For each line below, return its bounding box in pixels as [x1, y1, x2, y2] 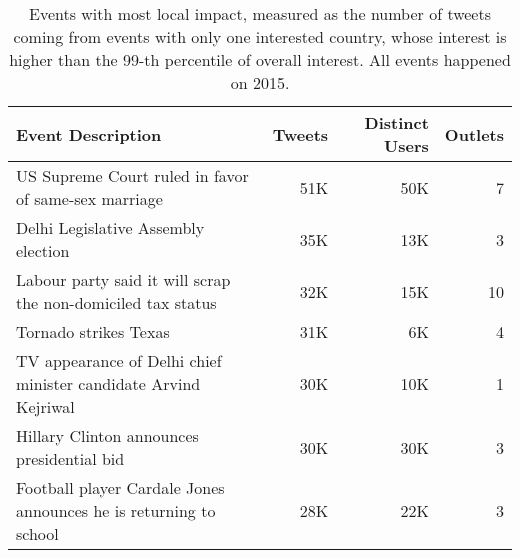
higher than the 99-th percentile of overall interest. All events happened [9, 48, 511, 71]
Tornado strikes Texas [16, 320, 170, 343]
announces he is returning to [16, 499, 216, 522]
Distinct [364, 111, 429, 134]
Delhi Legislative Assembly [16, 216, 205, 239]
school [16, 522, 59, 545]
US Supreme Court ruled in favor [16, 164, 249, 187]
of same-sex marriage [16, 187, 163, 210]
